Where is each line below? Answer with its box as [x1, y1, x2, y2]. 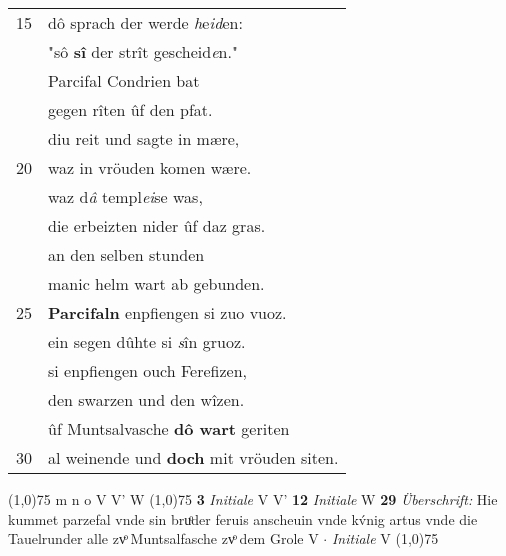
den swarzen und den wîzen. [48, 388, 245, 411]
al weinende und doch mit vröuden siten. [48, 446, 339, 469]
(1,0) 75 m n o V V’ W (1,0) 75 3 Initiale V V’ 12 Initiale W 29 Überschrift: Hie [8, 489, 498, 509]
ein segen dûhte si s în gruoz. [48, 330, 246, 353]
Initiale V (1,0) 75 [331, 528, 439, 549]
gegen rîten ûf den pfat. [48, 98, 213, 121]
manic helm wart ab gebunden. [48, 272, 265, 295]
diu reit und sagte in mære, [48, 127, 240, 150]
